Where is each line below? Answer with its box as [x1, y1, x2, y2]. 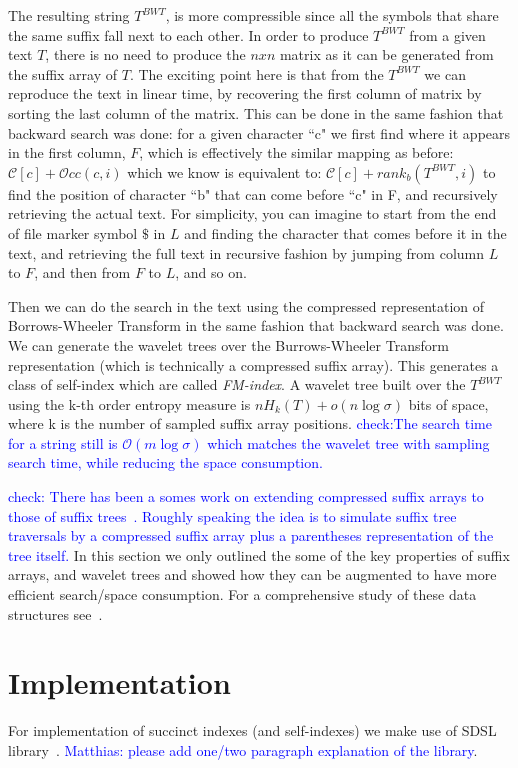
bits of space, [408, 393, 489, 414]
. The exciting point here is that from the [129, 63, 384, 84]
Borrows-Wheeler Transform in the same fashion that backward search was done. [8, 315, 504, 336]
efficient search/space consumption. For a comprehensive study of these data [8, 584, 477, 605]
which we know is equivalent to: [127, 161, 322, 182]
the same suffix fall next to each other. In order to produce [8, 24, 369, 45]
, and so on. [175, 262, 247, 283]
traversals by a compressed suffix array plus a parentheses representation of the [8, 525, 494, 546]
